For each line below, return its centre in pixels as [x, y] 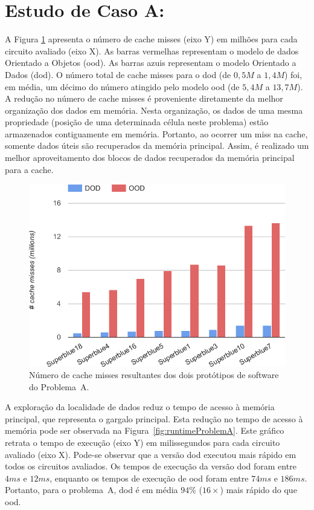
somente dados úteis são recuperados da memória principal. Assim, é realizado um [157, 145]
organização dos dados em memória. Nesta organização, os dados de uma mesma [154, 110]
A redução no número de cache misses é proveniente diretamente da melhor [144, 98]
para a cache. [29, 169]
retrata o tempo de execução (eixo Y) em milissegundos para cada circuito [143, 443]
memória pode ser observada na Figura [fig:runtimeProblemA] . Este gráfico [145, 430]
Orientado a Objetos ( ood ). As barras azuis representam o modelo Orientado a [151, 63]
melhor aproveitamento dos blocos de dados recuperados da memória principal [150, 158]
